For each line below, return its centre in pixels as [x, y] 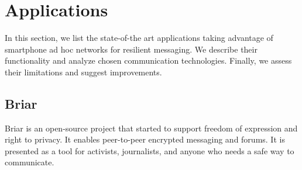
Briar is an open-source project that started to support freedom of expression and [151, 128]
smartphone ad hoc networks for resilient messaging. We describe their [131, 49]
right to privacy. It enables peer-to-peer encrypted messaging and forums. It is [145, 139]
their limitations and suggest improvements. [83, 72]
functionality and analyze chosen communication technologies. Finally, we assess [148, 60]
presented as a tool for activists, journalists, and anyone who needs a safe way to [150, 150]
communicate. [30, 162]
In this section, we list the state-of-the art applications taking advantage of [139, 38]
